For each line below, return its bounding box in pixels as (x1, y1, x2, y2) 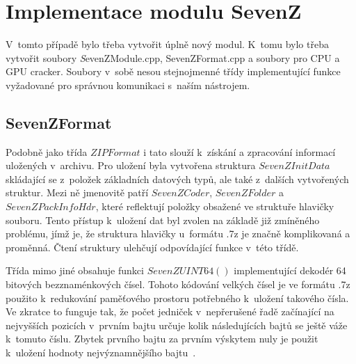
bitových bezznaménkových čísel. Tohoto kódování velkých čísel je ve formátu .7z (6, 277, 350, 292)
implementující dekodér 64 (234, 263, 346, 278)
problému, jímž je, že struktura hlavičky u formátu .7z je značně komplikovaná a (6, 226, 350, 241)
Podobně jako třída (6, 144, 88, 159)
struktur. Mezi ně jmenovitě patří (6, 185, 149, 200)
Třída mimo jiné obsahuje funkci (6, 263, 144, 278)
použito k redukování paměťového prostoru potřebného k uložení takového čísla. (6, 290, 349, 305)
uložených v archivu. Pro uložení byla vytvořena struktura (6, 158, 256, 173)
